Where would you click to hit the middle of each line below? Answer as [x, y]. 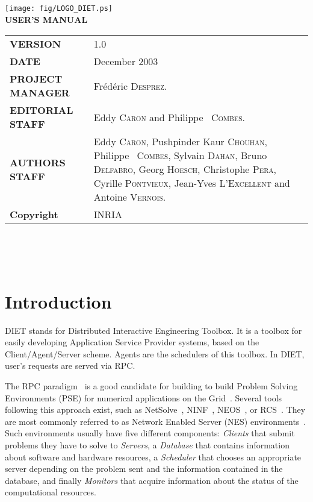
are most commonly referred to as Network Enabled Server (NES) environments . [156, 421]
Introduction [58, 301]
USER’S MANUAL [46, 19]
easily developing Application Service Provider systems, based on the [132, 342]
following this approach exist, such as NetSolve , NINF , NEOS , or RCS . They [155, 409]
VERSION [36, 44]
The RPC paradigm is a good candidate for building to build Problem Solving [151, 385]
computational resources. [51, 492]
